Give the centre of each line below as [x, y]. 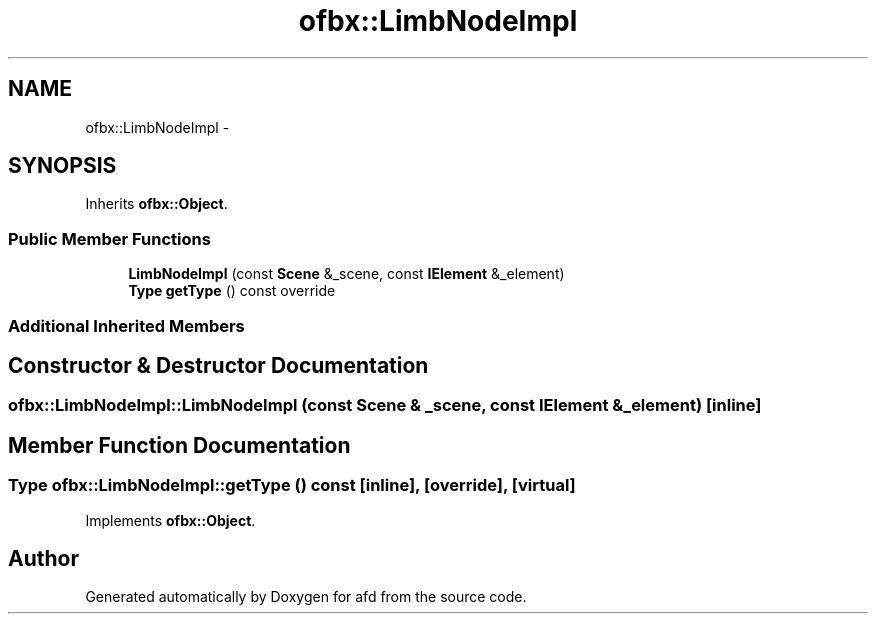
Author [43, 559]
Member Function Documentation [179, 445]
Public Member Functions [109, 238]
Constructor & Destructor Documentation [218, 365]
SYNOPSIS [62, 166]
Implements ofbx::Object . [170, 520]
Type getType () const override [232, 291]
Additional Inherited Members [126, 325]
